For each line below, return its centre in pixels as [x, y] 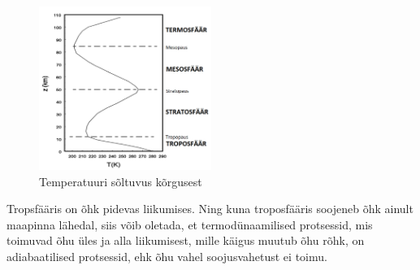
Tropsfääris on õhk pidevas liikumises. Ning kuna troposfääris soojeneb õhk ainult [210, 209]
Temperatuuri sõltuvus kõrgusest [121, 181]
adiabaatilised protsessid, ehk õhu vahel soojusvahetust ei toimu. [167, 256]
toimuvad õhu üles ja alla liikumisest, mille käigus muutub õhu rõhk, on [186, 240]
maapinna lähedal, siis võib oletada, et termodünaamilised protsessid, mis [190, 224]
